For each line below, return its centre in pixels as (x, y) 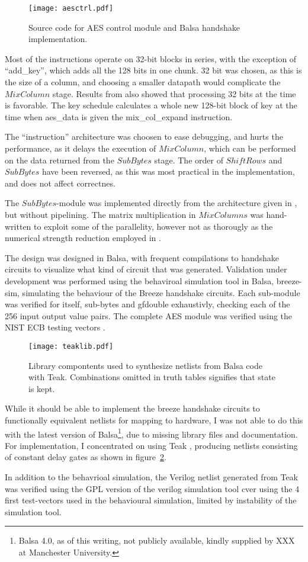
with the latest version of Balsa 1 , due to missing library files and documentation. (151, 433)
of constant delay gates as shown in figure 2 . (86, 457)
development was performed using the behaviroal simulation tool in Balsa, (139, 280)
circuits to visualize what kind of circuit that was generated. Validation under (146, 269)
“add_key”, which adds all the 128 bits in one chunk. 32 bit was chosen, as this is (153, 70)
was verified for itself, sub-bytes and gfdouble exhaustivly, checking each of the (147, 304)
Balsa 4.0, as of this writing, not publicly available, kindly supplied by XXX (157, 540)
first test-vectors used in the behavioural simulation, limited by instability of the (151, 500)
